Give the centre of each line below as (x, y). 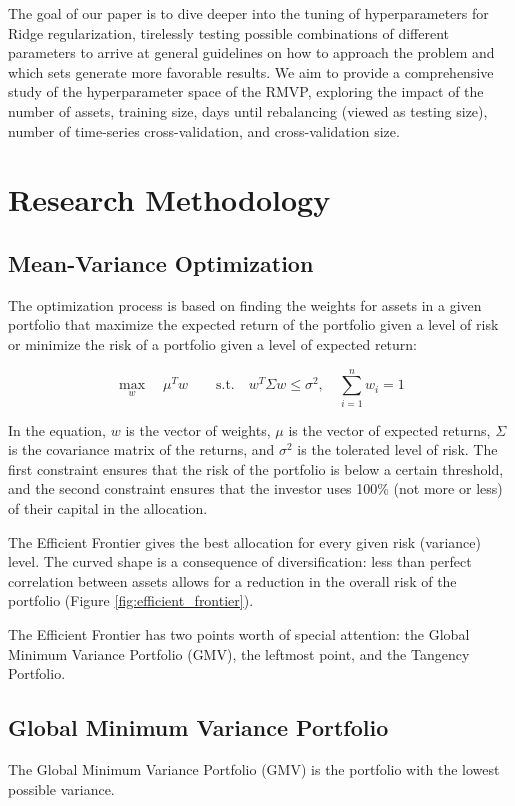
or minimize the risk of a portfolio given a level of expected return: (212, 343)
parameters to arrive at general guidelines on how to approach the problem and (251, 52)
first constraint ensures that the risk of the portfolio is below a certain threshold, (256, 468)
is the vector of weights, (198, 429)
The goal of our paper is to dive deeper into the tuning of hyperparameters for (248, 13)
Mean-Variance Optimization (161, 262)
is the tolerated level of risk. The (397, 449)
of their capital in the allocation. (108, 508)
